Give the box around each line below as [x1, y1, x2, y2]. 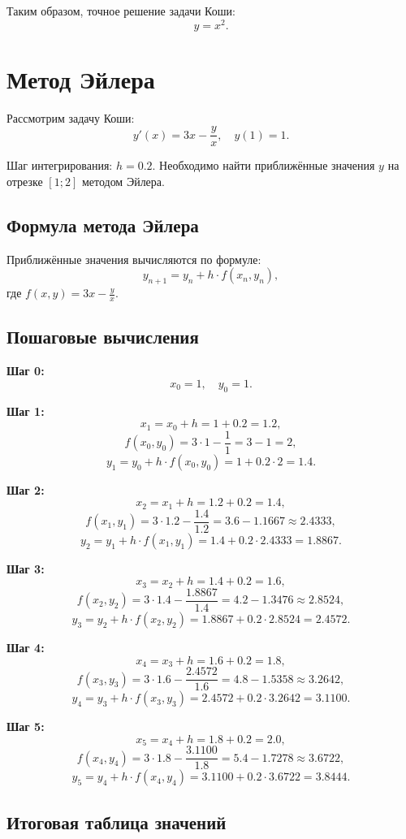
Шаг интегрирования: [6, 157, 113, 174]
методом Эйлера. [81, 173, 165, 190]
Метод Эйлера [6, 62, 155, 95]
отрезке [6, 173, 43, 190]
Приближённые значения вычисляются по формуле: [6, 250, 261, 267]
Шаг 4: [6, 638, 45, 655]
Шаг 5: [6, 718, 45, 735]
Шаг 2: [6, 481, 45, 498]
